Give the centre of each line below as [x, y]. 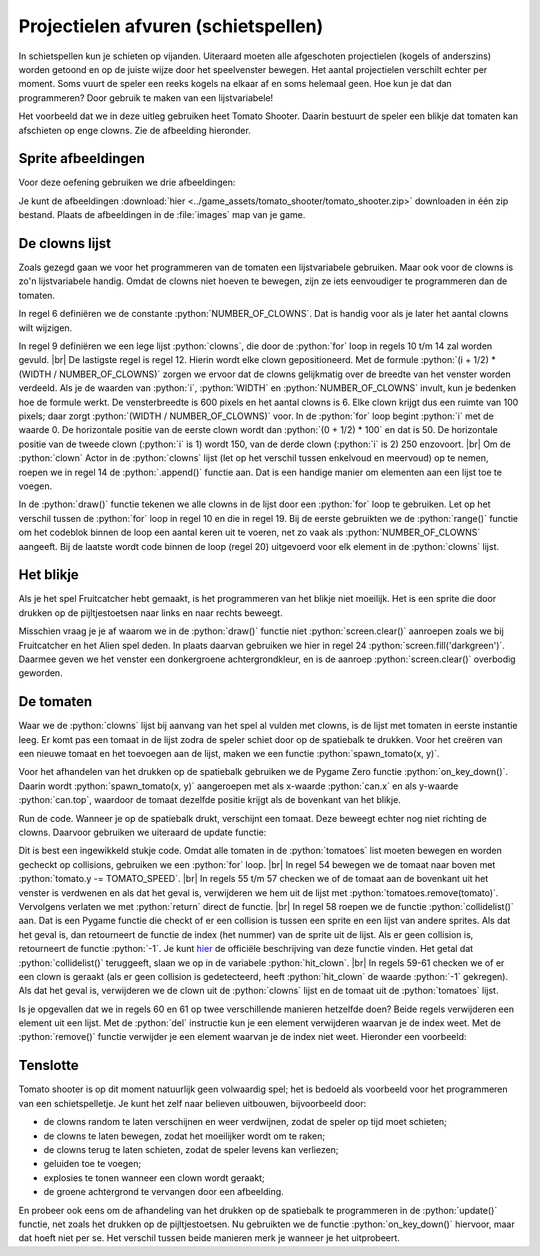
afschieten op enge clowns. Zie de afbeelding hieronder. [135, 130]
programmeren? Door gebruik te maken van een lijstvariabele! [146, 97]
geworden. [41, 673]
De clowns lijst [65, 243]
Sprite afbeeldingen [81, 158]
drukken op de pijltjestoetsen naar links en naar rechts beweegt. [151, 612]
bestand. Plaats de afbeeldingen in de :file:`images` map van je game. [162, 215]
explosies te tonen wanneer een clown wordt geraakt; [154, 1177]
